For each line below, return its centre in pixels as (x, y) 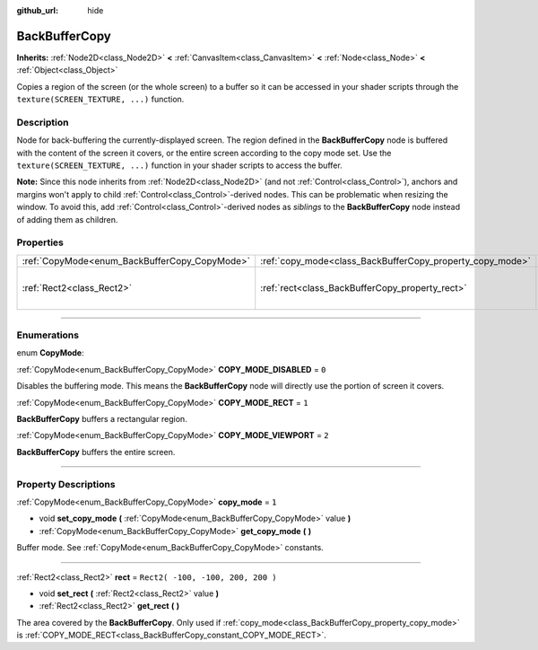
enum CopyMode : (50, 353)
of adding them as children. (67, 219)
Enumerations (48, 335)
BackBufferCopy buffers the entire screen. (96, 452)
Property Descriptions (66, 484)
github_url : (37, 10)
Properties (40, 242)
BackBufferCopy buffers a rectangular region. (102, 419)
